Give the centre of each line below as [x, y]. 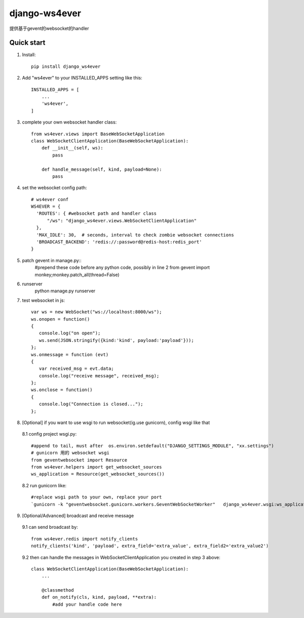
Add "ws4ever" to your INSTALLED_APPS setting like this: [82, 78]
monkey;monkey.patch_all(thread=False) [77, 275]
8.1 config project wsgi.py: [49, 434]
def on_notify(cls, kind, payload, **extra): [99, 597]
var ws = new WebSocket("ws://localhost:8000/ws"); [97, 312]
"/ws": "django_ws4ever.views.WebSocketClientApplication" [122, 221]
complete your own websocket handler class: [69, 122]
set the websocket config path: [54, 188]
